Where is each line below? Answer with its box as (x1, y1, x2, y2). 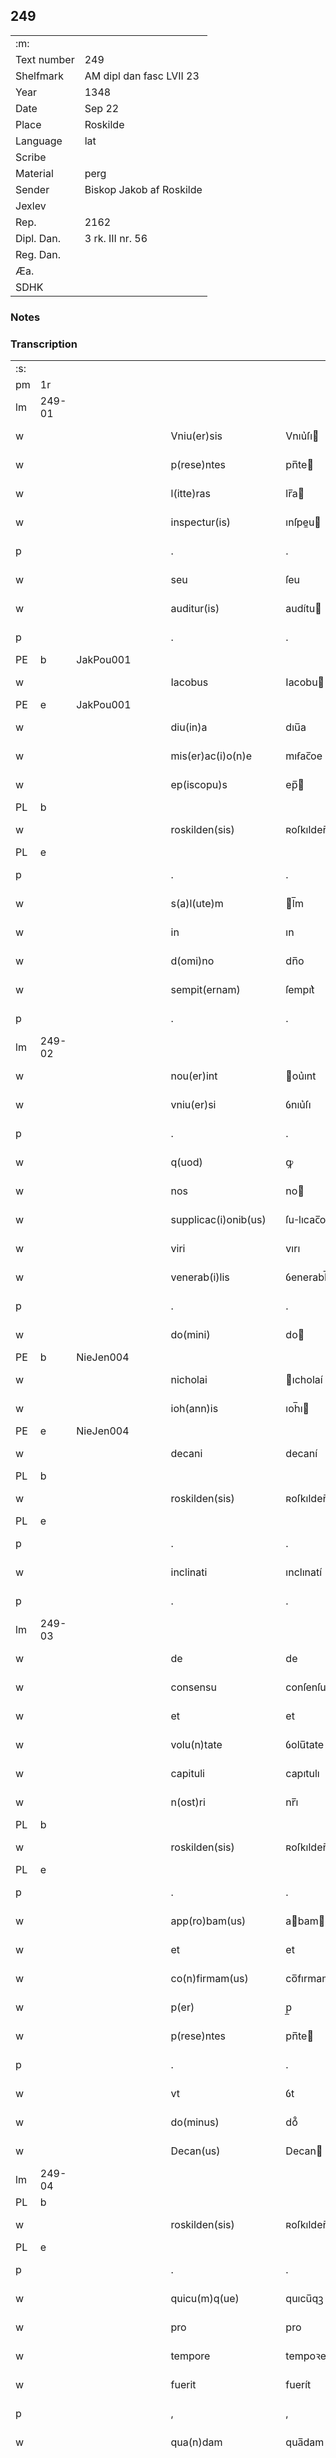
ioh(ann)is (170, 1402, 219, 1416)
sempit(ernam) (170, 983, 241, 997)
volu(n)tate (170, 1738, 223, 1752)
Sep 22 (84, 101, 120, 115)
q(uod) (170, 1155, 203, 1169)
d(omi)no (170, 954, 215, 968)
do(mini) (170, 1328, 211, 1342)
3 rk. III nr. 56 (84, 231, 148, 245)
